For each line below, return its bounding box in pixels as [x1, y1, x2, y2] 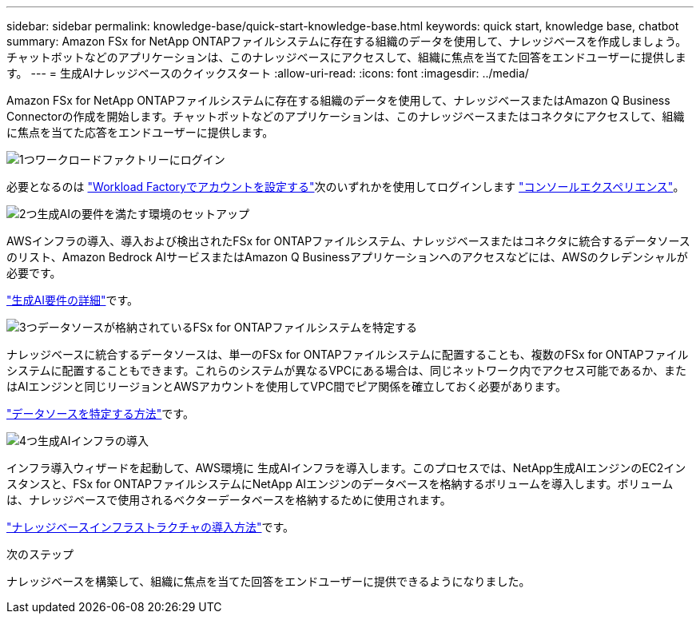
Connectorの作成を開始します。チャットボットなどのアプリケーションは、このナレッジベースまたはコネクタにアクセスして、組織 [6, 109, 685, 123]
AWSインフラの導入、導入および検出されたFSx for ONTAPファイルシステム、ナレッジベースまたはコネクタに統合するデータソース [6, 234, 690, 248]
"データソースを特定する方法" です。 [6, 407, 194, 420]
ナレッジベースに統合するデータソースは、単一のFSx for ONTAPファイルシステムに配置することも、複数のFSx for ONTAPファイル [6, 348, 689, 361]
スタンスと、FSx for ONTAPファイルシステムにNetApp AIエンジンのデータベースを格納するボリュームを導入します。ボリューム [6, 477, 674, 491]
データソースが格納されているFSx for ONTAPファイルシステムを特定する [37, 320, 418, 334]
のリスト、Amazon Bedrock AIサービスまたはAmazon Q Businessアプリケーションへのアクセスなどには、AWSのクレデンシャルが [6, 250, 688, 264]
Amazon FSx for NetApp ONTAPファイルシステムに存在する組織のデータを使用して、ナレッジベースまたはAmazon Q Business [6, 93, 670, 107]
